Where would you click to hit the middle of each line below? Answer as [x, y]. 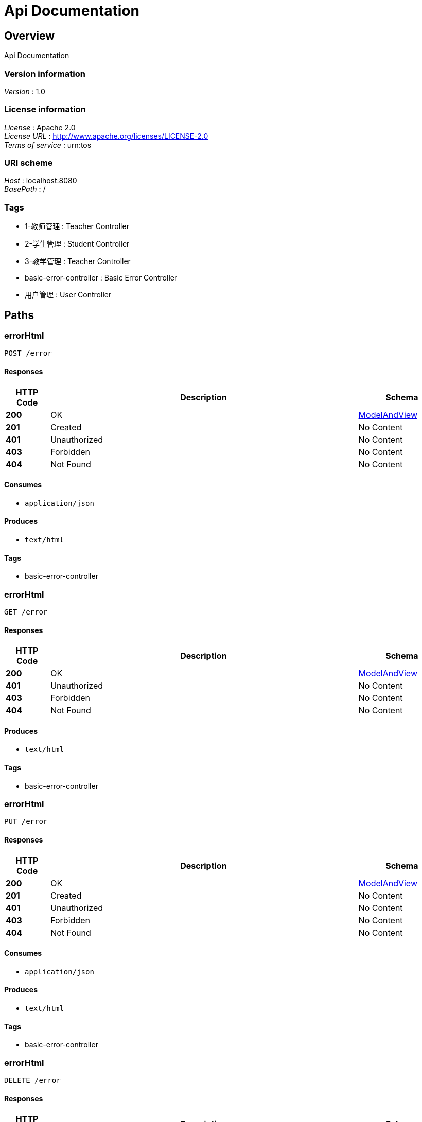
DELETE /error [32, 1081]
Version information [45, 73]
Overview [30, 36]
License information [45, 109]
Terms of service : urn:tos [48, 145]
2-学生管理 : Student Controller [77, 244]
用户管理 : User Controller [68, 295]
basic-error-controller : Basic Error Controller [101, 278]
